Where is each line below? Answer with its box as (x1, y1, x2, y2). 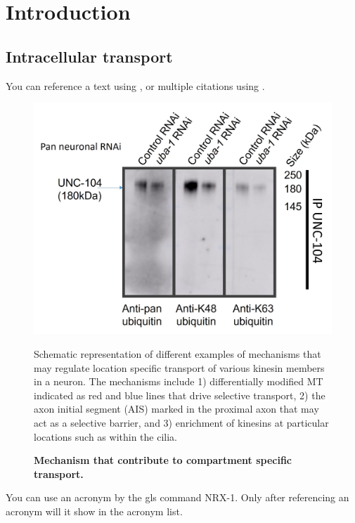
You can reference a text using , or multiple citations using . (6, 78, 265, 93)
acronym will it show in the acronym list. (6, 503, 183, 518)
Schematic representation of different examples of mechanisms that (34, 346, 321, 361)
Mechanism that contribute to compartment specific (34, 453, 292, 467)
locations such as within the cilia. (34, 429, 178, 444)
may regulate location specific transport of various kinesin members (34, 360, 325, 375)
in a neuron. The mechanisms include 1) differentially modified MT (34, 374, 323, 389)
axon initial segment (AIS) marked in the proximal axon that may (34, 401, 319, 416)
